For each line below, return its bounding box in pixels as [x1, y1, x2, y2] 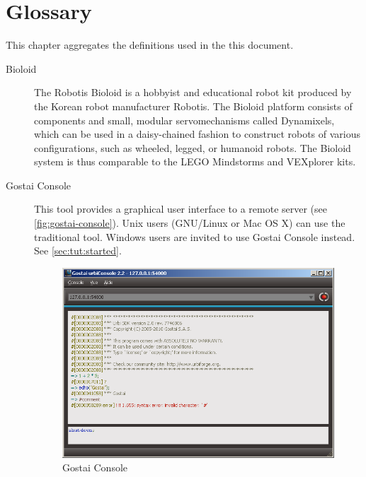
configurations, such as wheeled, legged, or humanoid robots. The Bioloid [34, 140, 351, 155]
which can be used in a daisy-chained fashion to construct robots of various [34, 126, 361, 141]
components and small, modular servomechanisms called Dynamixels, [34, 112, 335, 127]
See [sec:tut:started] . [34, 243, 122, 258]
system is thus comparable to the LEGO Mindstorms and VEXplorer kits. [34, 154, 356, 169]
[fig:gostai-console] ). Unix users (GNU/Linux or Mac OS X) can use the [34, 216, 345, 230]
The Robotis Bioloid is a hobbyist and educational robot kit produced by [34, 85, 352, 100]
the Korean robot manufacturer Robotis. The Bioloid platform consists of [34, 98, 353, 113]
